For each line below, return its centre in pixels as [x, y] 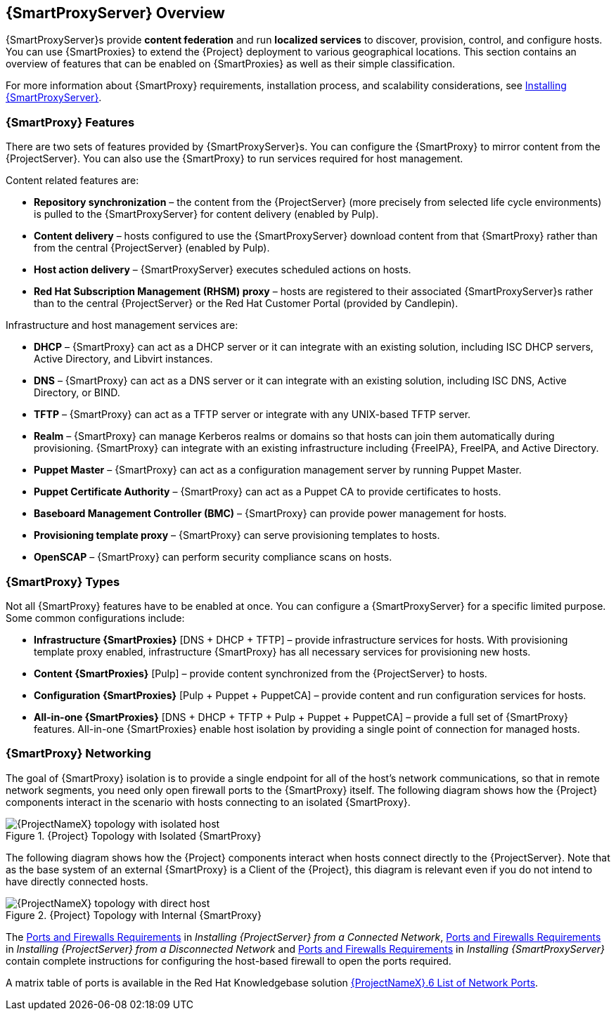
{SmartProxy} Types [63, 581]
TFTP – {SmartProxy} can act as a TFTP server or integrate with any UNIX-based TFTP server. [252, 415]
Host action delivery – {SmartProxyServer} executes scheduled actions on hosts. [223, 270]
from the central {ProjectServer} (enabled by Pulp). [152, 248]
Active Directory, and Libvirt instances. [123, 359]
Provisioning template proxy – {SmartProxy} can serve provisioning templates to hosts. [237, 535]
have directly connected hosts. [77, 881]
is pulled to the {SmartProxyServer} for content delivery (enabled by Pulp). [206, 214]
